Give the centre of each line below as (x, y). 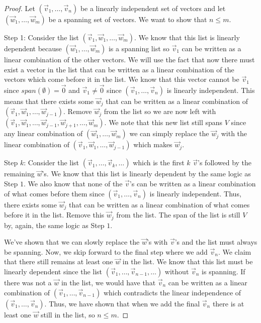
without (177, 271)
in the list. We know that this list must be (188, 261)
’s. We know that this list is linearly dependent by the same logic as (146, 174)
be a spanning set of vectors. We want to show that (128, 19)
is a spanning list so (139, 48)
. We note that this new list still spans (163, 122)
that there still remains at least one (59, 261)
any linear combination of (43, 133)
